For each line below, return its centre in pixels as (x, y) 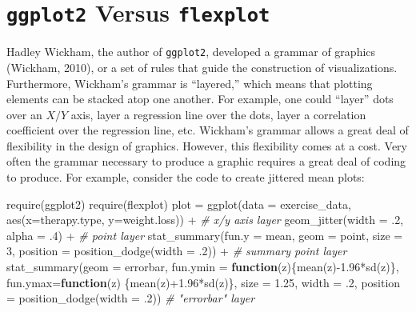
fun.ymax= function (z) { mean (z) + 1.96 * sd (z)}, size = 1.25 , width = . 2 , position (204, 282)
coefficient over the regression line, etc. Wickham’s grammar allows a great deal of (208, 130)
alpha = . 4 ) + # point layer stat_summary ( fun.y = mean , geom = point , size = (205, 235)
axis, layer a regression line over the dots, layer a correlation (218, 114)
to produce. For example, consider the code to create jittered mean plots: (186, 177)
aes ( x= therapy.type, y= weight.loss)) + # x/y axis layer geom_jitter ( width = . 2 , (205, 220)
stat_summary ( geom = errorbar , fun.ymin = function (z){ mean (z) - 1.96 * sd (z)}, (203, 267)
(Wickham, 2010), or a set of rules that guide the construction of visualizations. (202, 67)
